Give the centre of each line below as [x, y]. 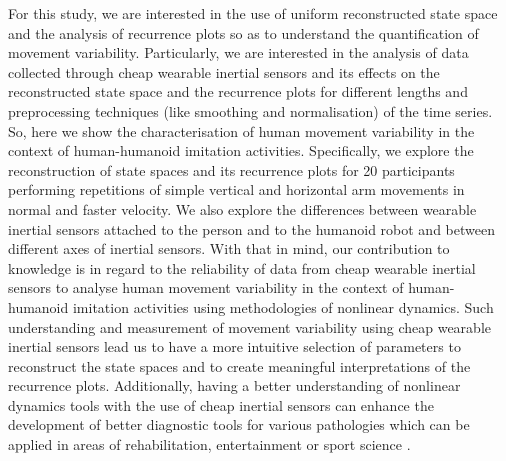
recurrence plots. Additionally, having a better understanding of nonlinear [234, 385]
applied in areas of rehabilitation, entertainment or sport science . [209, 444]
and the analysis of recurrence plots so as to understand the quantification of [243, 32]
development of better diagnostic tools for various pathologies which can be [239, 424]
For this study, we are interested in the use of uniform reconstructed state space [253, 13]
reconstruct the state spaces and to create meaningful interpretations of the [239, 365]
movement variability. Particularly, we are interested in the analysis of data [238, 52]
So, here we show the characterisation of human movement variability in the [241, 130]
